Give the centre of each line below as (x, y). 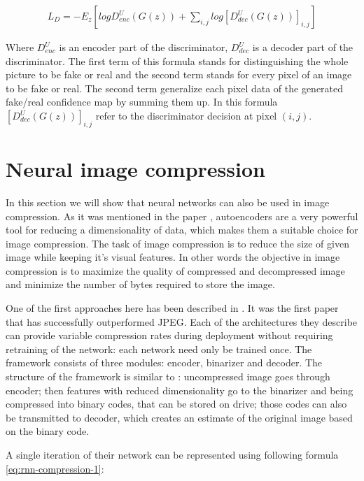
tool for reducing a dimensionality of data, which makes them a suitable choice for (182, 230)
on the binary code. (48, 431)
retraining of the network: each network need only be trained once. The (159, 349)
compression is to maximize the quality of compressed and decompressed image (175, 270)
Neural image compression (135, 168)
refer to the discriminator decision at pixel (186, 115)
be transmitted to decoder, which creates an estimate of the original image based (179, 417)
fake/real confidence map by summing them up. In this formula (142, 102)
